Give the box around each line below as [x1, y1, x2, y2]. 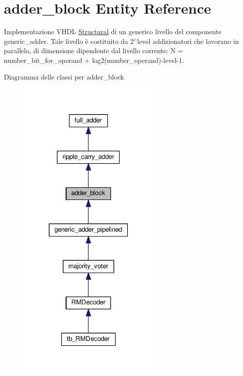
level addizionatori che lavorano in [137, 36, 239, 46]
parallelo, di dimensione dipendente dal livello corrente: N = [4, 45, 183, 56]
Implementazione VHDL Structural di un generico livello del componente [4, 26, 222, 37]
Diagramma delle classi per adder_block [4, 71, 124, 81]
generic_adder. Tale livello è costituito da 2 [4, 36, 134, 46]
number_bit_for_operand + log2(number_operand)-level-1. [4, 55, 184, 65]
